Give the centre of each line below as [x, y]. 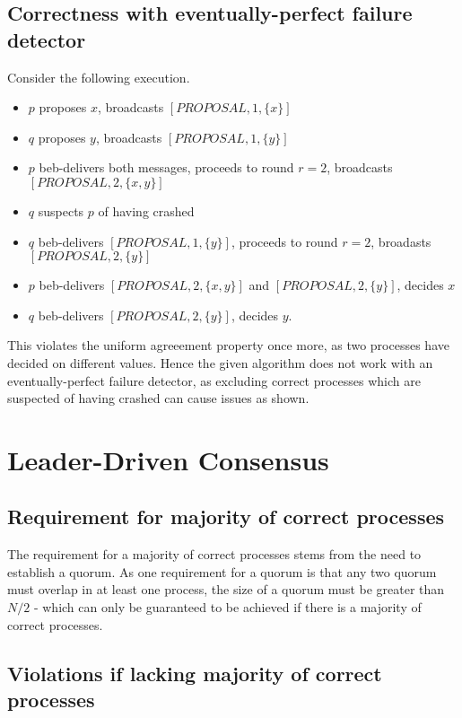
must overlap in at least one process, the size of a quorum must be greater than [226, 589]
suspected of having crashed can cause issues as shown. [158, 398]
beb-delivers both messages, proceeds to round [166, 167]
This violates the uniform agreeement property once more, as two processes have [228, 345]
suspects [61, 210]
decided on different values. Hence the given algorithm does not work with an [220, 362]
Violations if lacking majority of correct [195, 673]
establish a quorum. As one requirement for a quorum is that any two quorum [222, 571]
